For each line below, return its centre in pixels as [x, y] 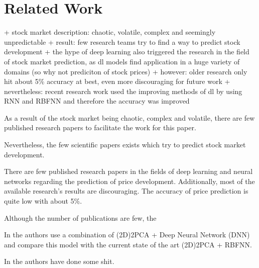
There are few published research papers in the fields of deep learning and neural [128, 171]
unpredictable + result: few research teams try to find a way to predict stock [122, 41]
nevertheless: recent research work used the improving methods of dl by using [123, 91]
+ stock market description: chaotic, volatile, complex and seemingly [110, 32]
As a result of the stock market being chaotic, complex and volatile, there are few [129, 117]
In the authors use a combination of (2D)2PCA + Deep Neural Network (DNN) [127, 235]
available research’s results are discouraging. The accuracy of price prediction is [126, 191]
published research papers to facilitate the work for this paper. [100, 127]
